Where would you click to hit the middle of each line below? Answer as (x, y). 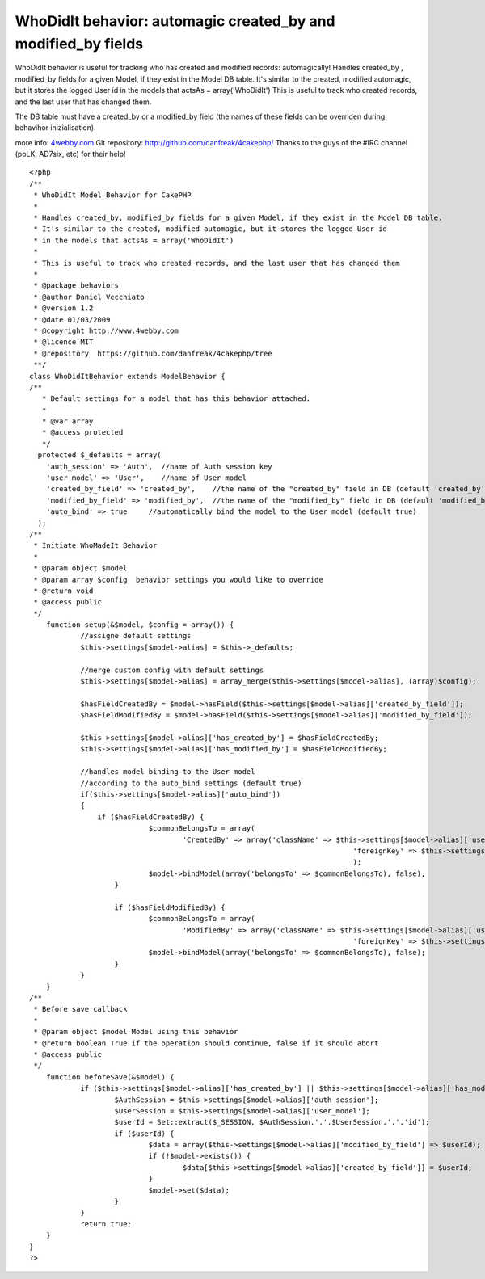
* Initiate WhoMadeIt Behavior (95, 546)
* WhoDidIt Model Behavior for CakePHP (112, 195)
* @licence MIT (63, 342)
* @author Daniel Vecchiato (89, 297)
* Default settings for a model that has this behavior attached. (176, 399)
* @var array (67, 421)
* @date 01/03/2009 (72, 320)
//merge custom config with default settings (172, 670)
